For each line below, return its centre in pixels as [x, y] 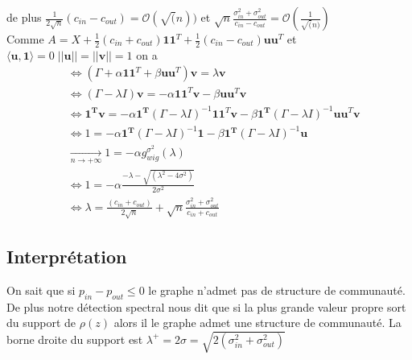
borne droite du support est [75, 339]
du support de [41, 323]
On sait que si [41, 290]
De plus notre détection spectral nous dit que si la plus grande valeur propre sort [206, 306]
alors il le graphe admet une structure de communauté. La [257, 323]
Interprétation [67, 257]
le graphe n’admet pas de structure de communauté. [277, 290]
